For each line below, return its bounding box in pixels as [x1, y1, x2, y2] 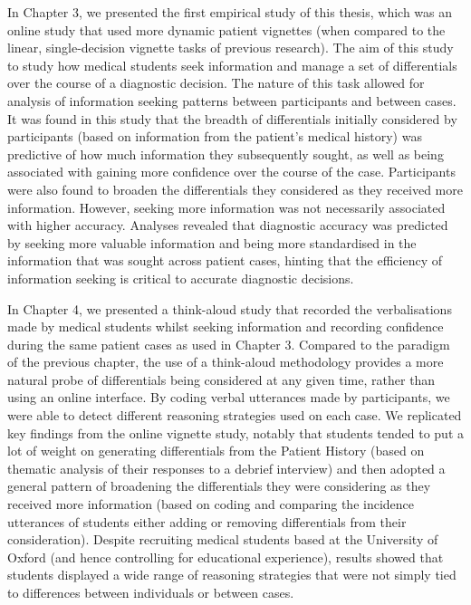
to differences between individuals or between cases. [7, 583, 294, 601]
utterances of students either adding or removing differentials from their [7, 512, 407, 531]
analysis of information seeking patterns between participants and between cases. [7, 91, 457, 110]
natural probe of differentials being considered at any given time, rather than [7, 370, 436, 389]
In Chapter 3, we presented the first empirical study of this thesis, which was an [7, 3, 453, 21]
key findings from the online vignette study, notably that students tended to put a [7, 423, 465, 442]
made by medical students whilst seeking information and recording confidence [7, 317, 444, 336]
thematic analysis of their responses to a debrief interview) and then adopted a [7, 458, 446, 477]
